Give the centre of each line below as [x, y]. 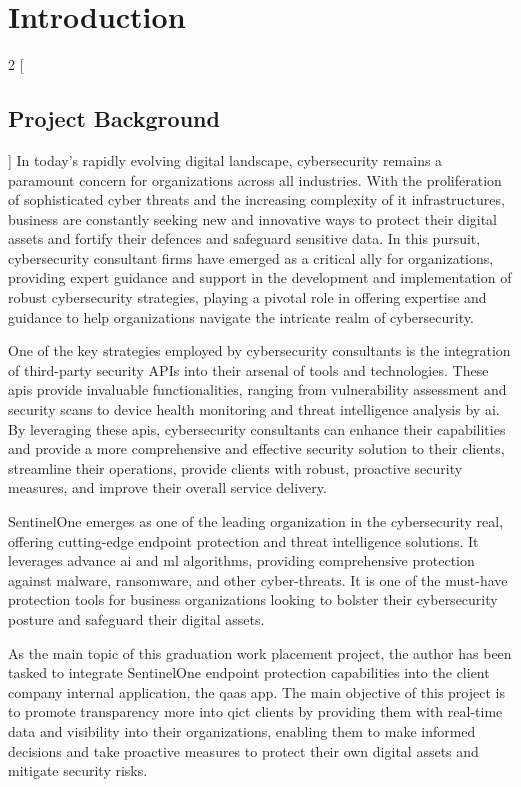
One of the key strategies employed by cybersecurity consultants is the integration [259, 350]
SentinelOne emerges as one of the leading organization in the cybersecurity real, [256, 521]
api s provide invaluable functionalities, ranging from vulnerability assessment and [257, 389]
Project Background [114, 118]
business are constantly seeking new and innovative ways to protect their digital [253, 218]
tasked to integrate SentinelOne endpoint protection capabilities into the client [249, 672]
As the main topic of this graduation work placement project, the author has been [260, 652]
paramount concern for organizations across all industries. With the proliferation [255, 179]
